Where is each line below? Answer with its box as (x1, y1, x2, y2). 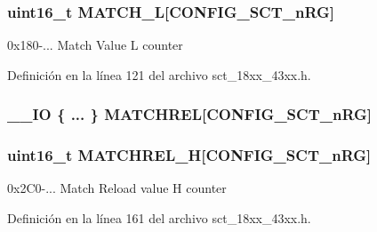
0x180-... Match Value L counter (7, 36, 183, 54)
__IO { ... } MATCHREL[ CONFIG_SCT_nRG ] (7, 103, 373, 125)
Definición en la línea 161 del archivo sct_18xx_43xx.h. (7, 209, 311, 228)
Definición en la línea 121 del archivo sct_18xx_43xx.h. (7, 65, 311, 84)
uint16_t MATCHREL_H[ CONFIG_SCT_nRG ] (7, 144, 372, 166)
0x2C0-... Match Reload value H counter (7, 179, 227, 197)
